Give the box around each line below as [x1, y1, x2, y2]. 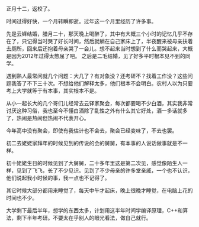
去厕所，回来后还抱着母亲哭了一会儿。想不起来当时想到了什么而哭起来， [6, 45, 182, 52]
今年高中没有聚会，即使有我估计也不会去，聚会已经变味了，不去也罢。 [6, 127, 178, 134]
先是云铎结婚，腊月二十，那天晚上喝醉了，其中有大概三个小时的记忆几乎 [6, 30, 182, 37]
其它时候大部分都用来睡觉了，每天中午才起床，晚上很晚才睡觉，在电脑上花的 [6, 187, 193, 194]
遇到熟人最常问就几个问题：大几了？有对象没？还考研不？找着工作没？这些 [6, 73, 188, 79]
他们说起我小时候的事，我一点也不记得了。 [6, 174, 110, 181]
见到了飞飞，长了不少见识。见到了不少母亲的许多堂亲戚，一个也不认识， [16, 167, 193, 174]
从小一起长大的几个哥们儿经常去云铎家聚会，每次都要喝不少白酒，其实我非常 [6, 100, 193, 106]
